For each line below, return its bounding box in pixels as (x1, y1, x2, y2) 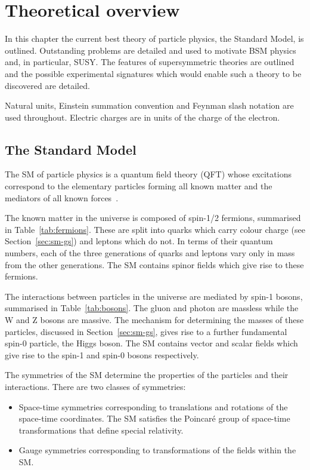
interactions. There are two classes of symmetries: (5, 380, 186, 392)
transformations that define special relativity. (18, 423, 184, 436)
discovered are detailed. (5, 79, 90, 91)
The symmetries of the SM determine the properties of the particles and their (5, 368, 289, 381)
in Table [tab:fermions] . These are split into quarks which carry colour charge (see (5, 223, 305, 235)
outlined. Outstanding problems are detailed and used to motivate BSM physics (5, 44, 296, 56)
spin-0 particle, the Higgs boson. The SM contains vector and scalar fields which (5, 337, 298, 349)
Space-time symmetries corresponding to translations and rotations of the (18, 400, 288, 413)
